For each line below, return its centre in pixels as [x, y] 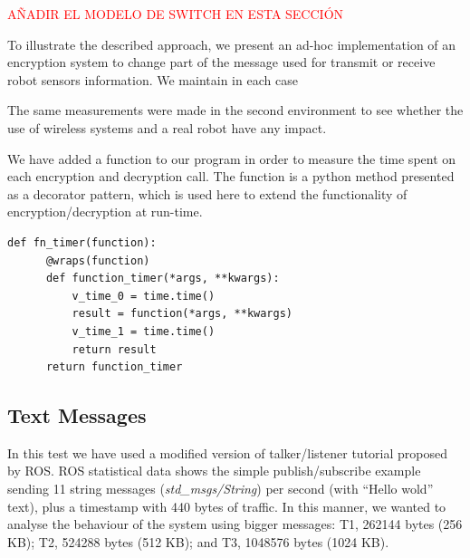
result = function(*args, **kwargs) [182, 314]
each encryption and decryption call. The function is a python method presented [231, 176]
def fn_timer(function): [82, 242]
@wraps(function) [98, 260]
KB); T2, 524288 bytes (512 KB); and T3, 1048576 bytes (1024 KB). [198, 541]
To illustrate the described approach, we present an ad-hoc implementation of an [232, 44]
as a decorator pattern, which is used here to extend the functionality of [207, 193]
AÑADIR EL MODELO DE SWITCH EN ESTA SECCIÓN [176, 14]
